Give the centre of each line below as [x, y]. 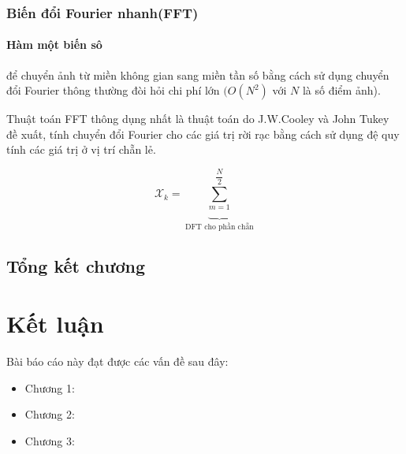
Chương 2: [50, 414]
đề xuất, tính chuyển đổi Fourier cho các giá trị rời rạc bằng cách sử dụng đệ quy [203, 134]
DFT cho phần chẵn [219, 227]
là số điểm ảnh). [341, 90]
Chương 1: [50, 387]
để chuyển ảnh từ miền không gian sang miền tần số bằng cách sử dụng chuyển [198, 74]
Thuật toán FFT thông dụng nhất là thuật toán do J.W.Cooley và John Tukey [198, 119]
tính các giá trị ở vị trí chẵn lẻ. [81, 149]
